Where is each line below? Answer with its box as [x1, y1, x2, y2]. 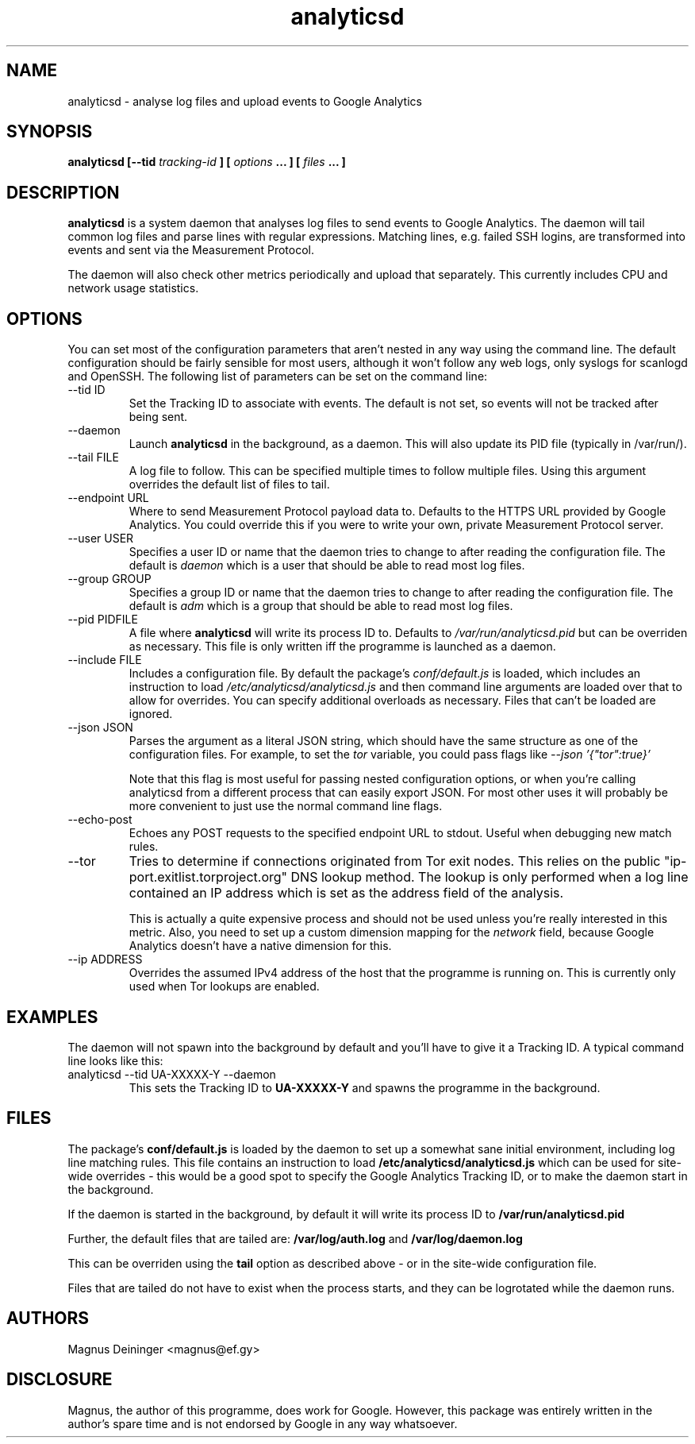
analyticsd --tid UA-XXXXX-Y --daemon [67, 1067, 276, 1081]
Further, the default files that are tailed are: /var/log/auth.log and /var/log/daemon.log [67, 1231, 523, 1245]
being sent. [129, 410, 188, 424]
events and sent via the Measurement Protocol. [67, 243, 314, 257]
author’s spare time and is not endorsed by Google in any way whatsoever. [67, 1416, 458, 1430]
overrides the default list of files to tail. [129, 477, 330, 492]
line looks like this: [67, 1053, 163, 1068]
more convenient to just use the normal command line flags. [129, 799, 443, 813]
